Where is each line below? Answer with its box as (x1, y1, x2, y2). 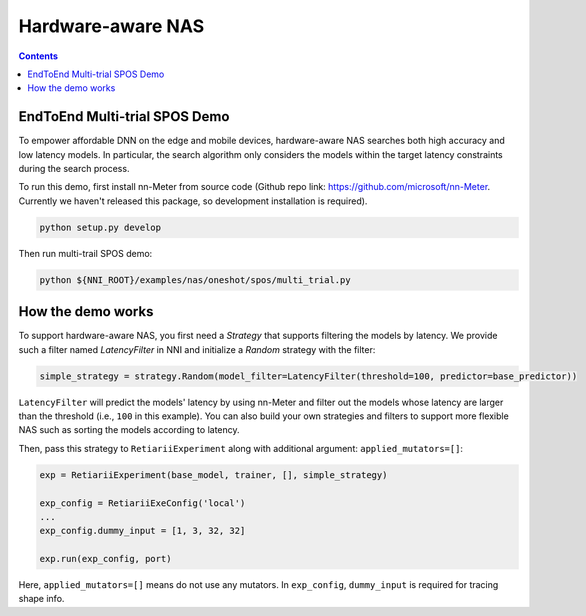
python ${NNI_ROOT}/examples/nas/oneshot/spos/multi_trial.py (39, 274, 351, 285)
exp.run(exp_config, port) (39, 553, 172, 565)
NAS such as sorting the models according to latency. (18, 424, 240, 436)
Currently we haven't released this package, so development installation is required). (18, 195, 368, 207)
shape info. (18, 593, 65, 605)
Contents (18, 50, 59, 62)
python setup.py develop (39, 221, 162, 233)
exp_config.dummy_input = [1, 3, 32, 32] (39, 525, 246, 537)
